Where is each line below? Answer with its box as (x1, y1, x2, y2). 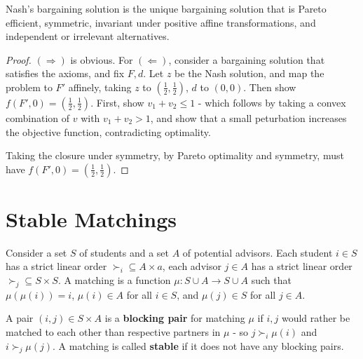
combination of (6, 110, 70, 125)
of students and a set (79, 245, 169, 259)
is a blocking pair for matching (104, 311, 245, 325)
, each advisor (162, 259, 221, 273)
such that (251, 273, 292, 287)
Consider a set (6, 245, 67, 259)
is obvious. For (70, 52, 133, 67)
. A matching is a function (57, 273, 171, 287)
